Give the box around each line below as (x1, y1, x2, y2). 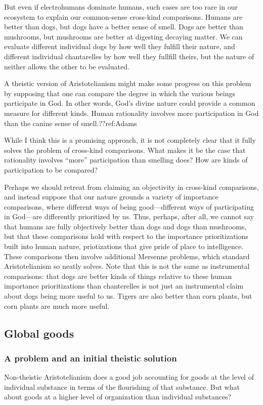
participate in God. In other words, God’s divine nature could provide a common (4, 98, 255, 108)
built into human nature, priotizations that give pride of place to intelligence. (4, 241, 244, 252)
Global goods (4, 325, 74, 341)
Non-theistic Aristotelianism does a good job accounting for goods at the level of (4, 372, 254, 382)
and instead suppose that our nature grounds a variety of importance (4, 191, 218, 202)
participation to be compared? (4, 164, 98, 175)
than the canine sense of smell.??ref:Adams (4, 117, 137, 128)
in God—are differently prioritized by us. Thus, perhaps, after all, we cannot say (4, 211, 254, 222)
